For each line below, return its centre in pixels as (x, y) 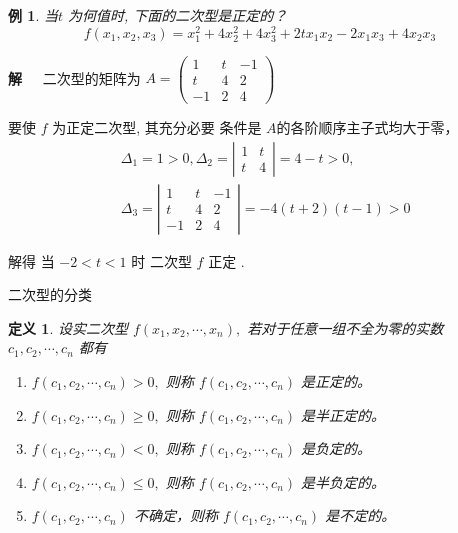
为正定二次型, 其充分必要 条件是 (157, 126)
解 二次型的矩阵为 (74, 77)
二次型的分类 (50, 294)
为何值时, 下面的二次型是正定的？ (178, 15)
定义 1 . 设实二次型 (68, 327)
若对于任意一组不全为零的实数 (345, 327)
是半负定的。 (343, 481)
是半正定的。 (343, 414)
